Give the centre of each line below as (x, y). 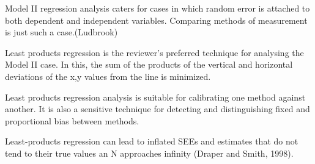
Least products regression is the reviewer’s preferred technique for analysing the (154, 52)
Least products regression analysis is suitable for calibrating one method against (155, 97)
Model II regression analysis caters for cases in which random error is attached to (157, 8)
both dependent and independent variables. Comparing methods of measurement (156, 20)
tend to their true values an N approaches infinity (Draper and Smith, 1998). (149, 153)
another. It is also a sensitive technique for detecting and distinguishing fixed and (157, 109)
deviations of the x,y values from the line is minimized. (108, 76)
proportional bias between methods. (72, 120)
